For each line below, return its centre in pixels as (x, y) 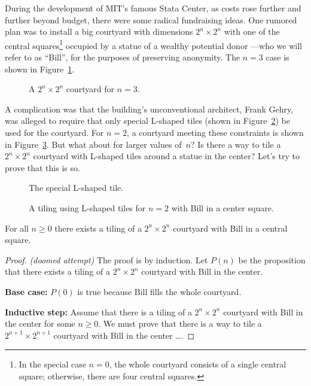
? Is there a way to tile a (236, 144)
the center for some (40, 323)
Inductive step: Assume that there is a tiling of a (98, 311)
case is (278, 57)
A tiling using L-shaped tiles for (87, 207)
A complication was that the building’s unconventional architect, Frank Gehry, (149, 109)
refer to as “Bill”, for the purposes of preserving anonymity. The (123, 57)
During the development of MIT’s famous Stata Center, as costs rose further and (153, 8)
